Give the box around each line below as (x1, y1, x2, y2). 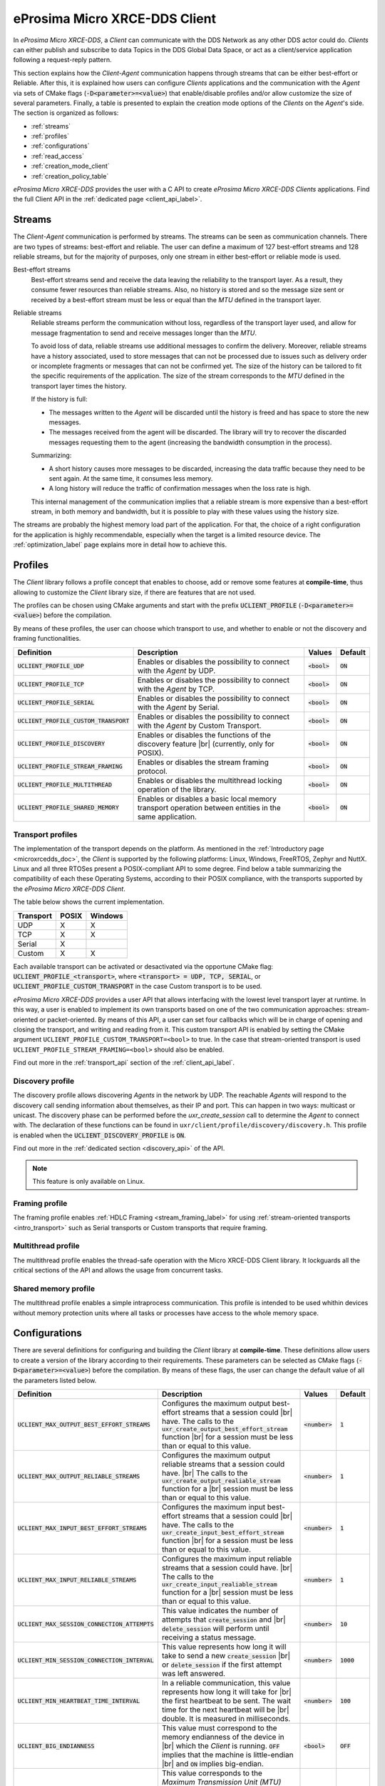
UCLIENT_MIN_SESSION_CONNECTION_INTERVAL (17, 1656, 154, 1664)
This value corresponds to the (161, 1768, 263, 1778)
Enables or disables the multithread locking (137, 775, 282, 785)
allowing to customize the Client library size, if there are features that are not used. (13, 588, 256, 597)
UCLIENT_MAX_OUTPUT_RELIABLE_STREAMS (17, 1472, 140, 1480)
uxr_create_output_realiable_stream (161, 1477, 281, 1485)
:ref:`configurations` (31, 141, 90, 150)
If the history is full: (31, 395, 88, 404)
